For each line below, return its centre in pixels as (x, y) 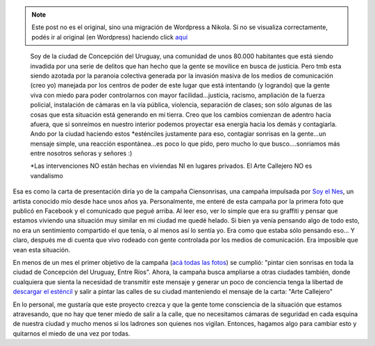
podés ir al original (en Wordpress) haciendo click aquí (109, 37)
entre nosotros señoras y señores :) (81, 153)
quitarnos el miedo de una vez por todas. (72, 334)
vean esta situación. (42, 250)
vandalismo (47, 175)
